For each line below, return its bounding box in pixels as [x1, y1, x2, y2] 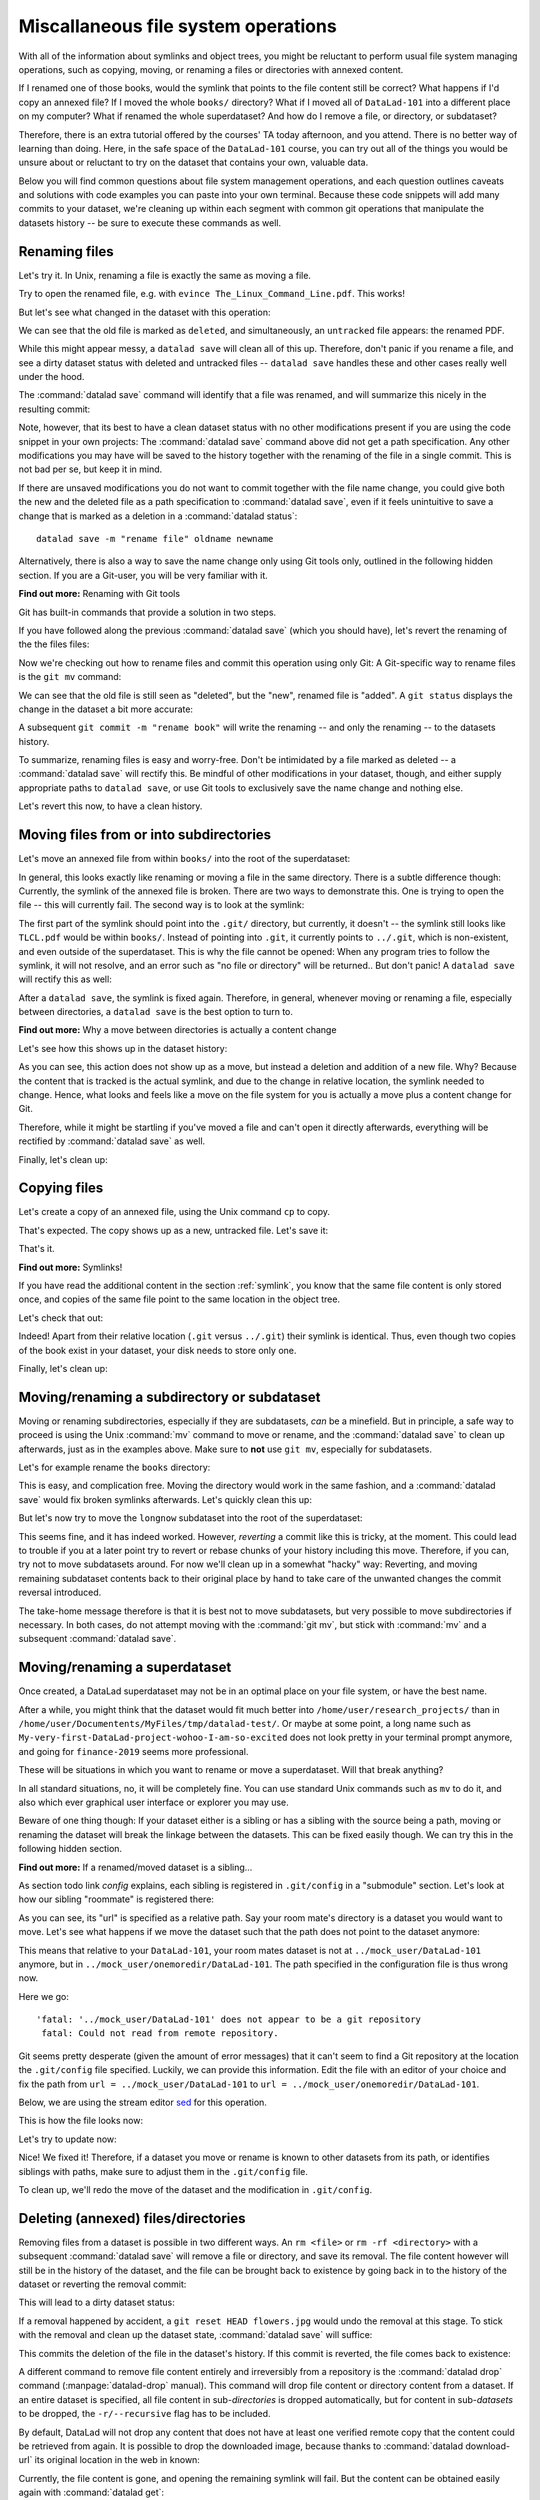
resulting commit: [18, 403, 91, 415]
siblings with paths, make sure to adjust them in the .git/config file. [18, 2165, 309, 2177]
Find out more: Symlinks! [18, 1261, 123, 1273]
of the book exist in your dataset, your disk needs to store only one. [18, 1344, 297, 1356]
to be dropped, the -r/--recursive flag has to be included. [18, 2408, 271, 2420]
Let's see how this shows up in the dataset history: [18, 1042, 228, 1054]
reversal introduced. [18, 1586, 102, 1599]
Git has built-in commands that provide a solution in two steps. [18, 606, 277, 618]
